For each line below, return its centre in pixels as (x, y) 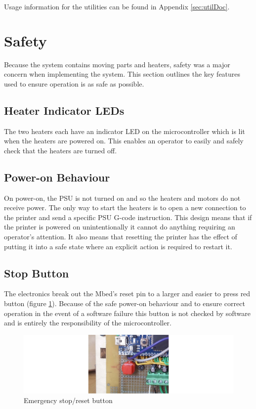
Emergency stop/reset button (68, 400)
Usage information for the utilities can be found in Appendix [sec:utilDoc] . (117, 6)
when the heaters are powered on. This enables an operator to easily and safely (124, 141)
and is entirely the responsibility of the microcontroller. (88, 323)
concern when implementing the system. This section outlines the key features (122, 74)
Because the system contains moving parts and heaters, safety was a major (117, 64)
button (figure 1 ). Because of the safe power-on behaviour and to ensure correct (125, 303)
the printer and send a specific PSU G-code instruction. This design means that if (128, 217)
